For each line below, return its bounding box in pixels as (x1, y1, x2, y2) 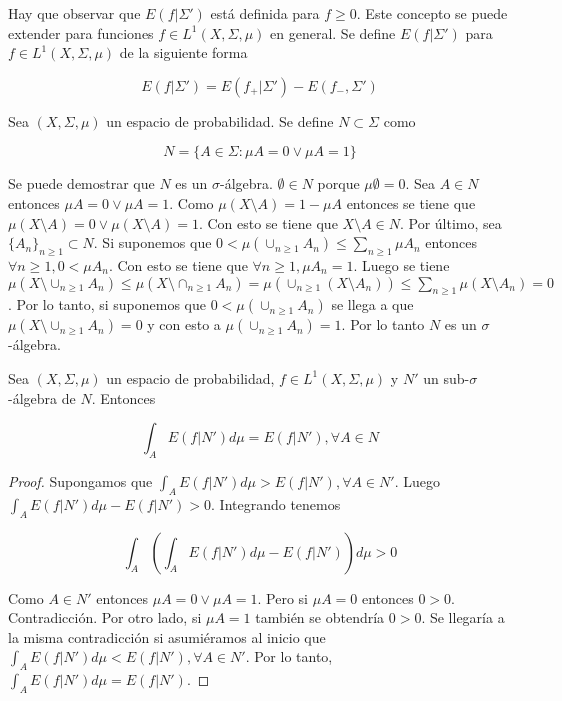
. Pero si (257, 587, 309, 608)
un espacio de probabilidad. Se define (106, 110, 334, 131)
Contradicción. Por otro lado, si (8, 607, 202, 628)
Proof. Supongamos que (8, 470, 153, 491)
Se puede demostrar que (8, 173, 155, 194)
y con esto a (147, 314, 221, 335)
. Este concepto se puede (356, 3, 508, 23)
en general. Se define (270, 22, 396, 43)
